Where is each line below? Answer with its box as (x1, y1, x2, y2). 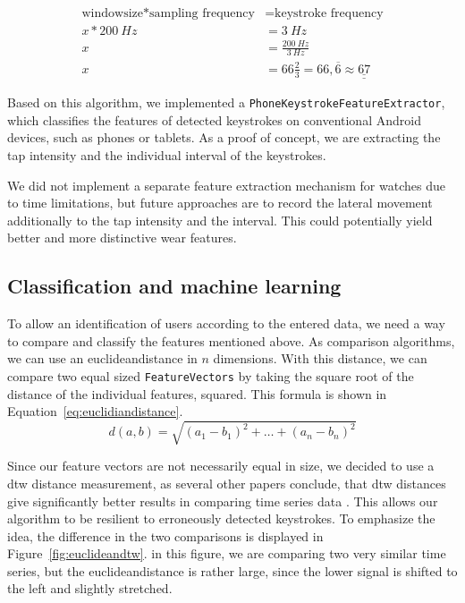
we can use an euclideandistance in (7, 349, 198, 368)
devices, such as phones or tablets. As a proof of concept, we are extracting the (7, 128, 441, 147)
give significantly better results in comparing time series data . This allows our (7, 491, 438, 510)
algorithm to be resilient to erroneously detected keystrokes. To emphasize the (7, 509, 435, 528)
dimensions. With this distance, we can (213, 349, 427, 368)
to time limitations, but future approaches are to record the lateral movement (7, 193, 433, 212)
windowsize (81, 7, 143, 21)
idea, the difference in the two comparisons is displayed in (7, 526, 324, 545)
